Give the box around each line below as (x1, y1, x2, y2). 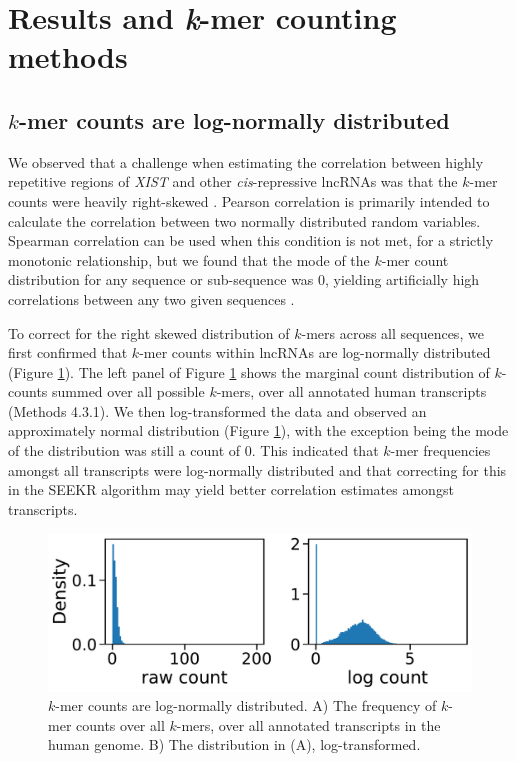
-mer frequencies (390, 440, 491, 461)
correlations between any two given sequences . (8, 288, 295, 309)
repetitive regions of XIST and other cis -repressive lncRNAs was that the (8, 171, 458, 192)
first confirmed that (8, 342, 128, 363)
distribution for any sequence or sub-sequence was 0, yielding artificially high (8, 269, 480, 290)
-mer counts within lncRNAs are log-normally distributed (139, 342, 491, 363)
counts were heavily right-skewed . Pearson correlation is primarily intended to (8, 190, 490, 211)
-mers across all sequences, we (301, 322, 484, 343)
